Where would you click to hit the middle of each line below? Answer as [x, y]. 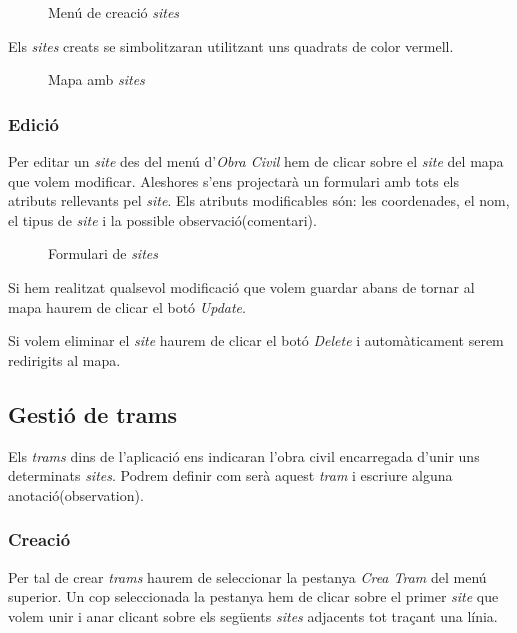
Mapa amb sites [96, 79]
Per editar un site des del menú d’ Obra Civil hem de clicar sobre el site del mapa [256, 161]
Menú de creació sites [114, 12]
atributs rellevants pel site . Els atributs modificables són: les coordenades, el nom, [259, 200]
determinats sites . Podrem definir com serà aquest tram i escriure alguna [230, 475]
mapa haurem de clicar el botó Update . [127, 306]
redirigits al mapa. [64, 359]
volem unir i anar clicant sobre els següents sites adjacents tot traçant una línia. [253, 615]
